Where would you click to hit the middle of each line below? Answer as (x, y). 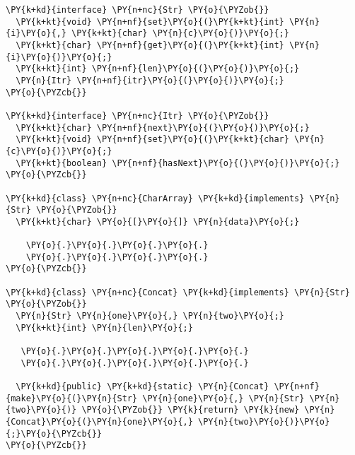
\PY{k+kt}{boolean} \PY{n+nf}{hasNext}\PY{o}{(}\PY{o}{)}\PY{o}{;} (178, 163)
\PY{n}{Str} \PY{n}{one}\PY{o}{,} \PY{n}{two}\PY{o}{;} (150, 316)
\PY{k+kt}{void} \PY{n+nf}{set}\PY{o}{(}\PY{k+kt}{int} (150, 22)
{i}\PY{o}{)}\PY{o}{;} (59, 57)
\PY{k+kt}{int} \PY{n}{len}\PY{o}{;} (104, 327)
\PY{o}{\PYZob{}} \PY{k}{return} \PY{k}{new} (191, 410)
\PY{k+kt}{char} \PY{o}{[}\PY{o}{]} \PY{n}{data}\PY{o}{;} (158, 221)
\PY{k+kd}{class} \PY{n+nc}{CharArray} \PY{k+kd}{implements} (155, 198)
